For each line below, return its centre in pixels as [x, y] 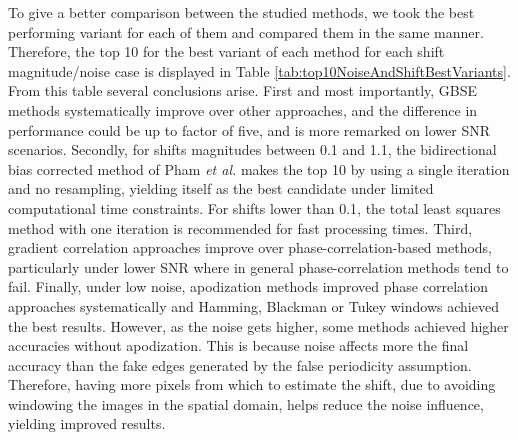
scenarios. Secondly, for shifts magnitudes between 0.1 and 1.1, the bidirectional [252, 149]
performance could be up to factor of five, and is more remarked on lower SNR [249, 129]
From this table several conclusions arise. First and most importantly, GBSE [243, 90]
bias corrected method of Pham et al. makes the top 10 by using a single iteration [259, 168]
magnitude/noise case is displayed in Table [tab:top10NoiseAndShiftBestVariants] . [259, 70]
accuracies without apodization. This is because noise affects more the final [238, 345]
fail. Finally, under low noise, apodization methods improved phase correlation [248, 286]
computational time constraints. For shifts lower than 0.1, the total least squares [254, 207]
